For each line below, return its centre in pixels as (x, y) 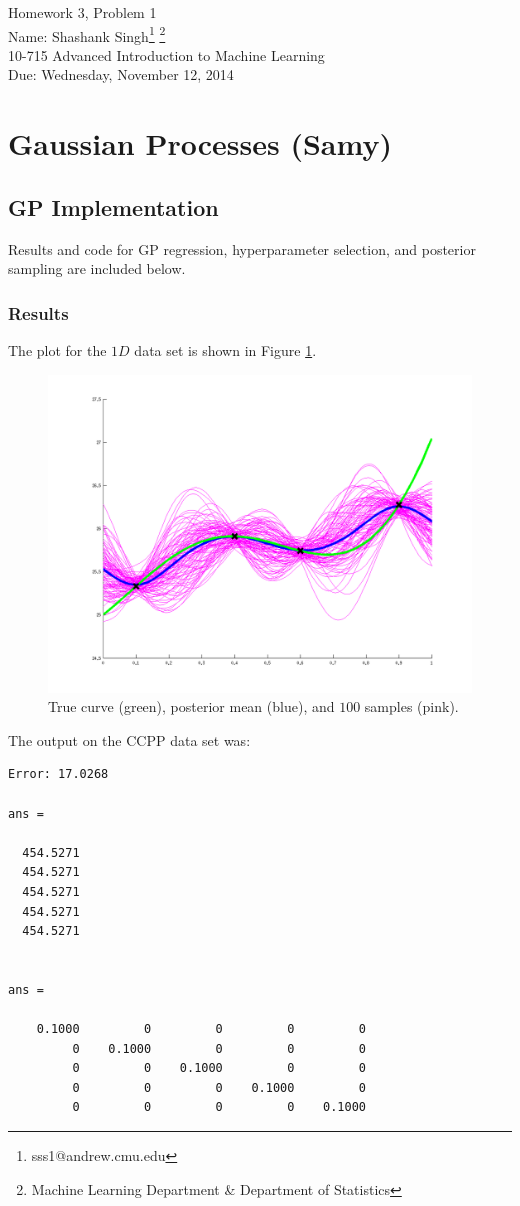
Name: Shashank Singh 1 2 (87, 34)
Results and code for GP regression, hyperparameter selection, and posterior (242, 248)
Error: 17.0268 (58, 774)
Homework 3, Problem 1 (82, 12)
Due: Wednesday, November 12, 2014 (121, 74)
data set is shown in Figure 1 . (225, 350)
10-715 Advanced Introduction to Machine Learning (166, 54)
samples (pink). (411, 706)
